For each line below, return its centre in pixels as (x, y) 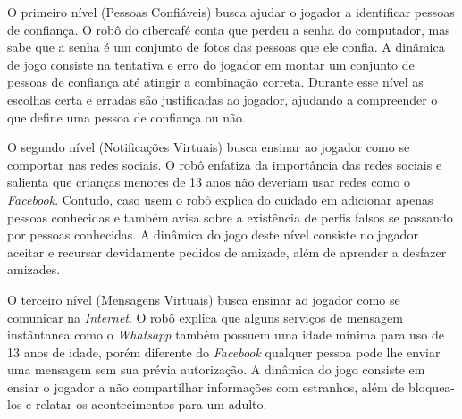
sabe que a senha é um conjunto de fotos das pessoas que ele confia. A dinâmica (226, 47)
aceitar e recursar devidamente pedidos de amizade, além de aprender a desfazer (227, 251)
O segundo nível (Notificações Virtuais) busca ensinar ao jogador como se (209, 147)
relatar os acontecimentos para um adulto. (151, 404)
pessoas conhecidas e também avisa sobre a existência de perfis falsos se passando (230, 217)
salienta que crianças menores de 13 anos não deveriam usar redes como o (209, 182)
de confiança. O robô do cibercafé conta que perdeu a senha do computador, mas (229, 29)
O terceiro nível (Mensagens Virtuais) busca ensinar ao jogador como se (204, 299)
